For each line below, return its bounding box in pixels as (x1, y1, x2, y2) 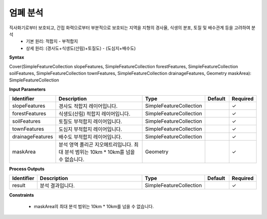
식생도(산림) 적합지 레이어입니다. (58, 110, 131, 117)
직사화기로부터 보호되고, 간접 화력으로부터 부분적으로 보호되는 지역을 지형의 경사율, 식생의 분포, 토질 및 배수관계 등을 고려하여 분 (9, 25, 256, 31)
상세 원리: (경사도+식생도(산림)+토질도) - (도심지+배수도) (26, 45, 136, 51)
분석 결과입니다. (40, 182, 75, 189)
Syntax (9, 54, 24, 60)
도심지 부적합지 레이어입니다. (58, 126, 122, 133)
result (12, 182, 26, 189)
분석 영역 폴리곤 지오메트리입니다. (58, 141, 133, 148)
